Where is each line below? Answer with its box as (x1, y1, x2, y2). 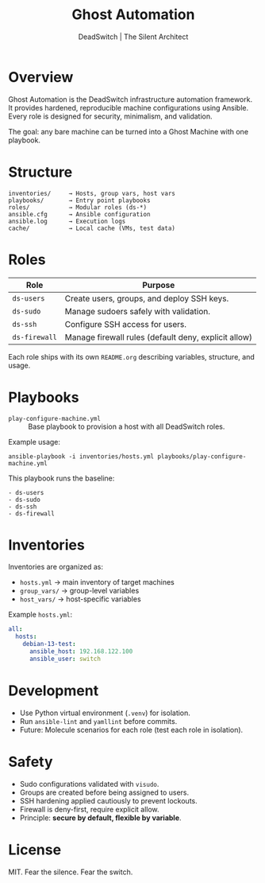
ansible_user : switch (29, 655, 102, 663)
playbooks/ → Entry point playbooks (8, 196, 151, 204)
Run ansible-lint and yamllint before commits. (19, 716, 178, 725)
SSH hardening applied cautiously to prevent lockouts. (19, 795, 198, 805)
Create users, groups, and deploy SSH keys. (64, 293, 229, 304)
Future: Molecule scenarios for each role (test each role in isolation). (19, 725, 244, 734)
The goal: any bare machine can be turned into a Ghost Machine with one (8, 126, 248, 136)
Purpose (142, 279, 175, 290)
